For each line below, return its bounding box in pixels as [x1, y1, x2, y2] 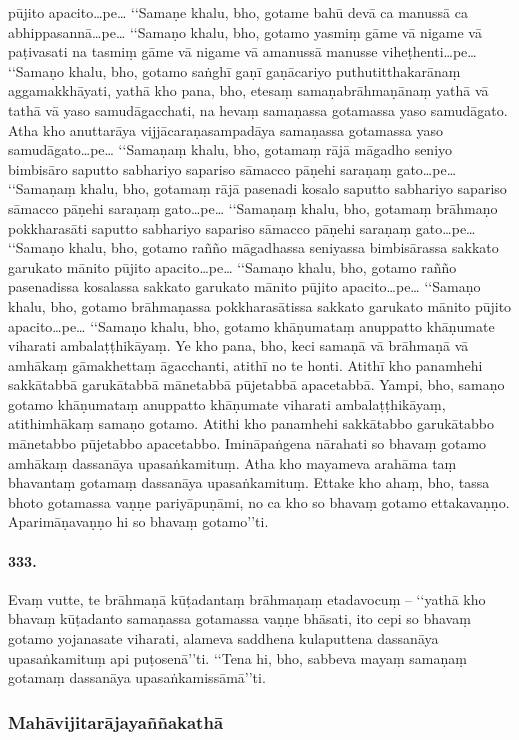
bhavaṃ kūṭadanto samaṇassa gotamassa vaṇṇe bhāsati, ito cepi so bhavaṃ [8, 608, 471, 629]
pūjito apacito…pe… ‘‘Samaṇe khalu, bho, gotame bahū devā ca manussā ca [8, 2, 468, 22]
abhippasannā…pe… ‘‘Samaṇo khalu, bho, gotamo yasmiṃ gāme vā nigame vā [8, 21, 482, 42]
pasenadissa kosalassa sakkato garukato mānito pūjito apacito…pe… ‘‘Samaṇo [8, 276, 481, 297]
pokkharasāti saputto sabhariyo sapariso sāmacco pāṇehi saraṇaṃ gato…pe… [8, 217, 476, 238]
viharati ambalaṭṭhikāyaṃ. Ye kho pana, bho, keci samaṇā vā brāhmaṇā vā [8, 335, 469, 356]
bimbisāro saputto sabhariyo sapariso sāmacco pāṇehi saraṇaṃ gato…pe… [8, 158, 457, 179]
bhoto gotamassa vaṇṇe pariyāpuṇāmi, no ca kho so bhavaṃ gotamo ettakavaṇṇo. [8, 491, 510, 512]
